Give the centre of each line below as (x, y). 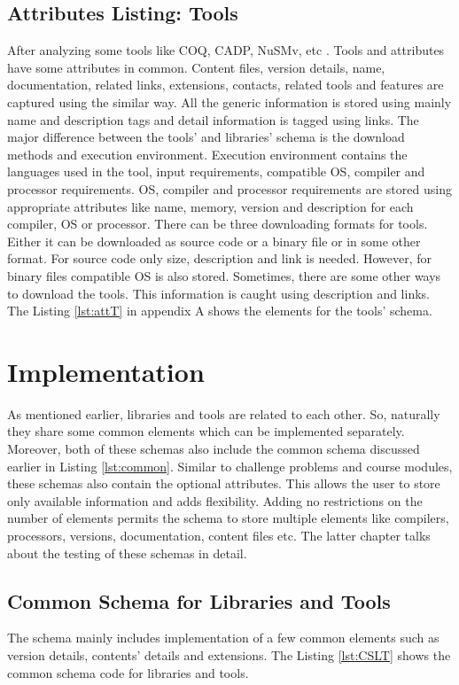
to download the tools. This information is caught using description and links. (218, 293)
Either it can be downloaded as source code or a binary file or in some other (214, 241)
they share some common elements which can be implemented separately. (206, 431)
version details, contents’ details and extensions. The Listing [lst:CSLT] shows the (229, 654)
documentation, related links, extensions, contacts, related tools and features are (226, 85)
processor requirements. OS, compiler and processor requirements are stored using (229, 188)
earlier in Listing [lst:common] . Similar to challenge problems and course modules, (230, 466)
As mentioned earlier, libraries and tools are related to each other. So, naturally (224, 413)
